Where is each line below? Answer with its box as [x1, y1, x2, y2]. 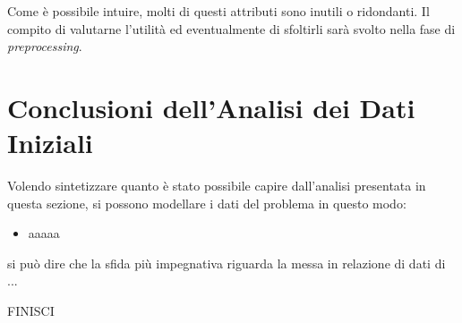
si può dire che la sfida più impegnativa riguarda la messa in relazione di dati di [7, 253, 446, 272]
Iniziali [7, 124, 93, 161]
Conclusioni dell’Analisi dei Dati [7, 89, 415, 125]
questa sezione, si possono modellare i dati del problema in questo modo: [7, 193, 406, 212]
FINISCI [7, 302, 55, 320]
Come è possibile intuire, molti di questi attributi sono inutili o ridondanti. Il [7, 2, 430, 20]
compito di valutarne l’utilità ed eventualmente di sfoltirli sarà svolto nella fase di [7, 19, 456, 38]
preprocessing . [7, 37, 82, 55]
